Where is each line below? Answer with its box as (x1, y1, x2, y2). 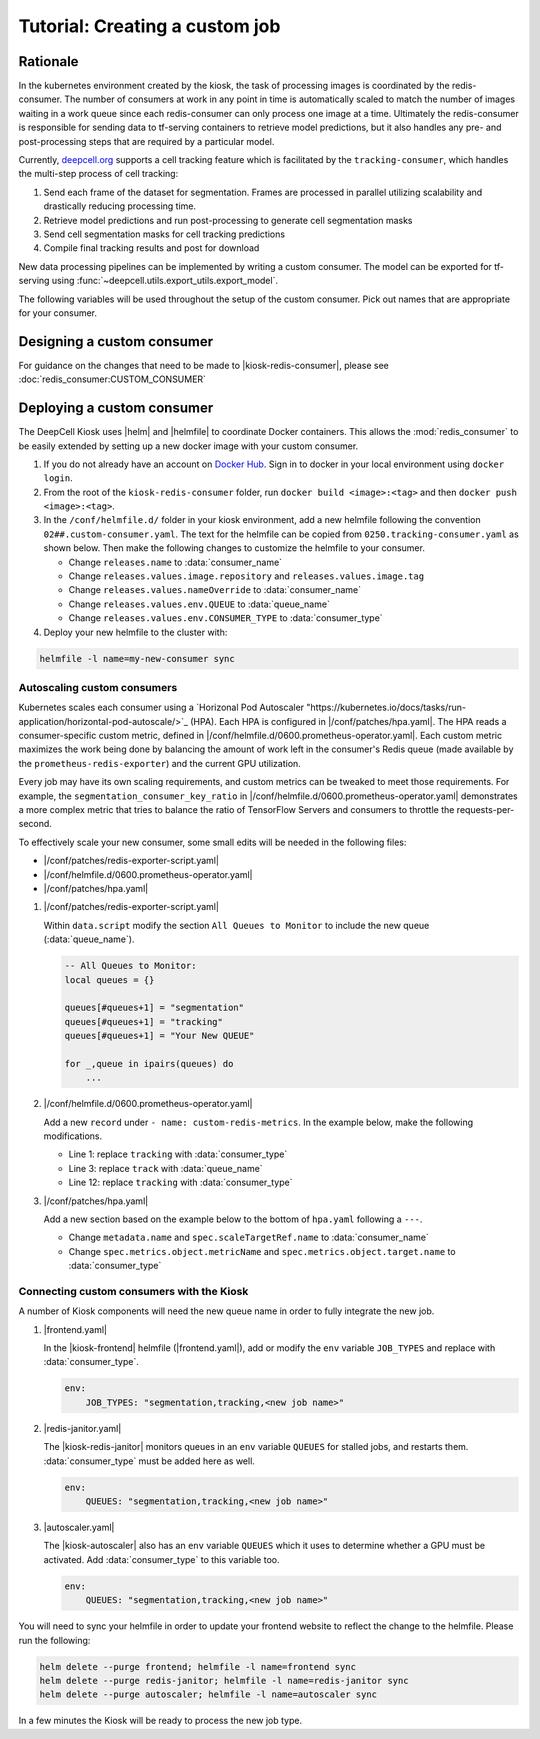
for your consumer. (18, 306, 98, 319)
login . (43, 472, 74, 484)
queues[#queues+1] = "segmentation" (64, 1002, 245, 1014)
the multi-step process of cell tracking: (18, 168, 179, 180)
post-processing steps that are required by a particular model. (18, 135, 275, 147)
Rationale (18, 53, 79, 70)
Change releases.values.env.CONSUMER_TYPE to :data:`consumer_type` (68, 612, 384, 624)
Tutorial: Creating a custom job (18, 15, 281, 37)
